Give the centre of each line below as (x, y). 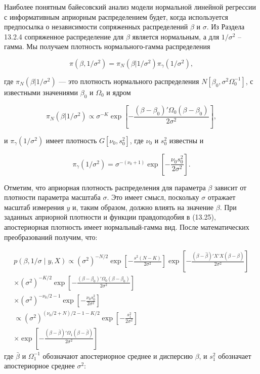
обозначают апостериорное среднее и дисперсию (118, 356)
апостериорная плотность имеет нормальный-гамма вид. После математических (127, 227)
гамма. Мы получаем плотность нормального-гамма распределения (107, 46)
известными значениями (41, 92)
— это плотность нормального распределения (129, 81)
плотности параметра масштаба (52, 197)
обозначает (235, 356)
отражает (222, 197)
